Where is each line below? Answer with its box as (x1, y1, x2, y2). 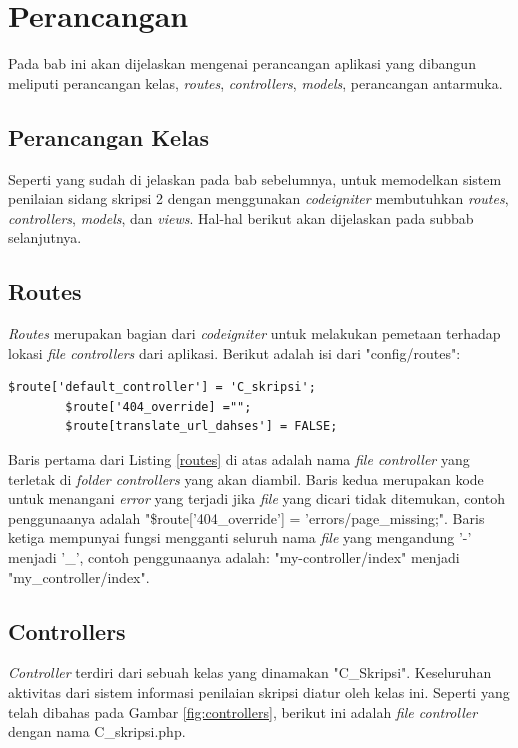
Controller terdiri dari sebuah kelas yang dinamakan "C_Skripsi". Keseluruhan (8, 662, 492, 683)
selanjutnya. (8, 227, 82, 248)
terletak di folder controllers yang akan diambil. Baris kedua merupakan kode (8, 468, 484, 489)
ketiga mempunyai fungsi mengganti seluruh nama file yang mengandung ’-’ (8, 527, 472, 548)
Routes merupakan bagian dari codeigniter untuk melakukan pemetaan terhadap (8, 323, 501, 344)
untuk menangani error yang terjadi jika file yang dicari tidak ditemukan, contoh (8, 488, 506, 509)
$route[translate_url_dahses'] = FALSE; (65, 419, 338, 434)
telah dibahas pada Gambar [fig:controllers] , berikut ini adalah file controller (8, 701, 478, 722)
